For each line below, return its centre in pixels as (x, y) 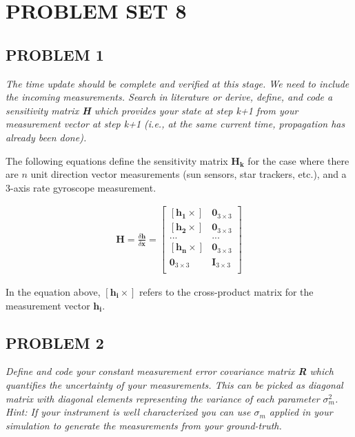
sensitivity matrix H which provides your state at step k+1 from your (152, 110)
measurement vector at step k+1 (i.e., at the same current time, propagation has (175, 124)
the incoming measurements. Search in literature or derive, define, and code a (169, 97)
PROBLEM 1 (55, 54)
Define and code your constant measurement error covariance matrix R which (170, 371)
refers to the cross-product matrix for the (226, 292)
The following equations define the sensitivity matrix (117, 160)
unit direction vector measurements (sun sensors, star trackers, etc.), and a (189, 174)
